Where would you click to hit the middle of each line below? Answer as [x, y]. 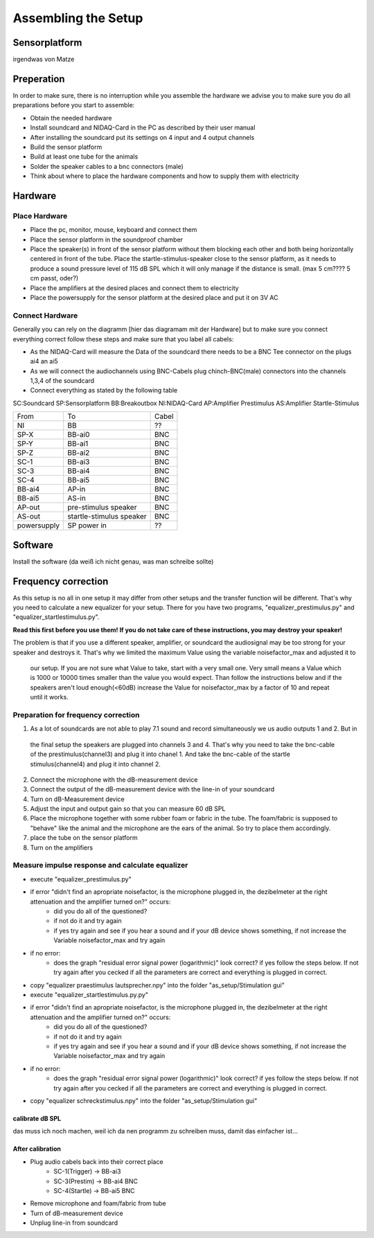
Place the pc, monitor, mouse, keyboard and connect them [114, 230]
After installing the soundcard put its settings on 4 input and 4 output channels [142, 137]
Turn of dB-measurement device [77, 1213]
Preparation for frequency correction [76, 715]
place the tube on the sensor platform [84, 838]
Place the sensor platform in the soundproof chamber [107, 240]
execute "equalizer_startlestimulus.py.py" [89, 995]
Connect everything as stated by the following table [104, 391]
